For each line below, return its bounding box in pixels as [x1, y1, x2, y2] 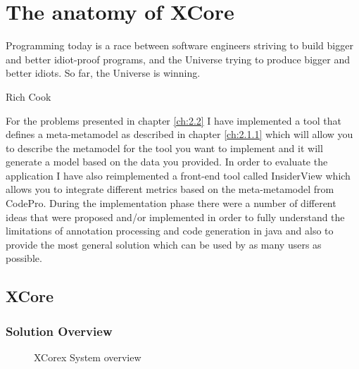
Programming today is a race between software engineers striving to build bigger [6, 38, 353, 53]
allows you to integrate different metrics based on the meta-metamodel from [6, 182, 334, 196]
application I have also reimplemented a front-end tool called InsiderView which [6, 168, 351, 182]
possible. [6, 251, 42, 265]
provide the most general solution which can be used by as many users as [6, 237, 322, 251]
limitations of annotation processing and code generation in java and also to [6, 223, 334, 238]
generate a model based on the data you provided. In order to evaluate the [6, 154, 328, 169]
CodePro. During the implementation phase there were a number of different [6, 196, 336, 211]
